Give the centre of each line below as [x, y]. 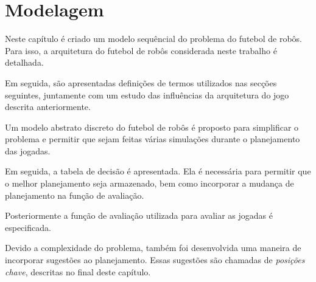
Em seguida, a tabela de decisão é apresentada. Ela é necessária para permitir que [158, 171]
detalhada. [24, 62]
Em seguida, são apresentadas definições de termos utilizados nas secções [141, 82]
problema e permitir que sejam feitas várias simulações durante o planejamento [153, 139]
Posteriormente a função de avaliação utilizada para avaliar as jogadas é [139, 215]
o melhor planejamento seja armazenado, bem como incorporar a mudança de [149, 183]
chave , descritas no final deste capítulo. [78, 271]
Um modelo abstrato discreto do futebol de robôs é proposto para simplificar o [152, 127]
